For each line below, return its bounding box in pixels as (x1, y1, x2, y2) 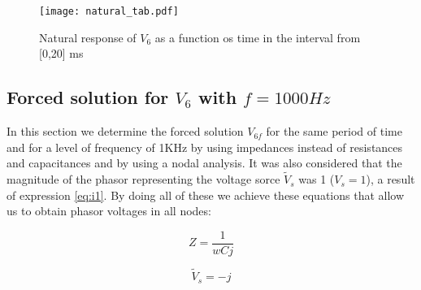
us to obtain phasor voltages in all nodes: (7, 202, 211, 219)
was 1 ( (298, 171, 335, 188)
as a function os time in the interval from (154, 28, 361, 45)
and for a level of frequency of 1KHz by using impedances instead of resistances (7, 138, 403, 155)
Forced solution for (7, 84, 169, 110)
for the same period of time (266, 123, 402, 140)
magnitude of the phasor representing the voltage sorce (7, 171, 280, 188)
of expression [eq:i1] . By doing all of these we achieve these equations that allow (7, 186, 405, 203)
